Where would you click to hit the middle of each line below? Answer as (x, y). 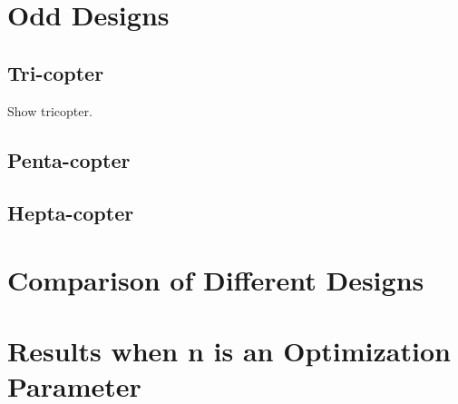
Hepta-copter (71, 213)
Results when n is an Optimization (229, 351)
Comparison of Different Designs (216, 279)
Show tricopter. (50, 110)
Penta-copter (69, 159)
